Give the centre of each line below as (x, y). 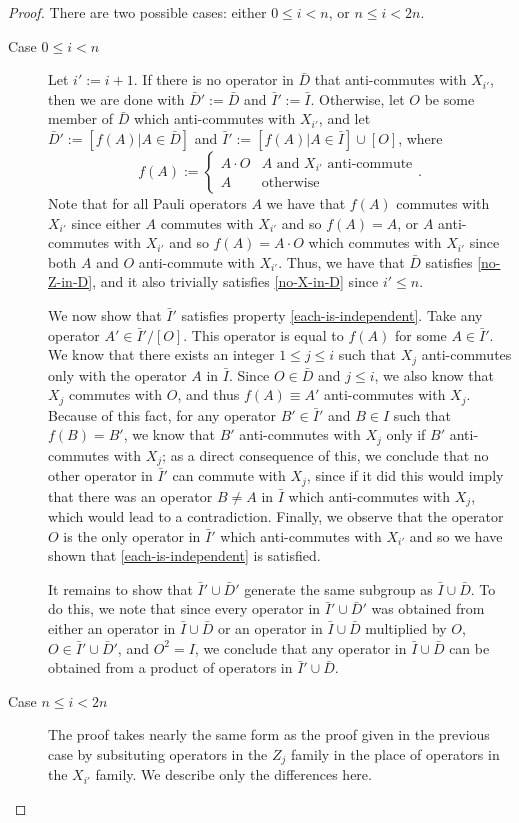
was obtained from (428, 608)
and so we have (456, 535)
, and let (344, 118)
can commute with (229, 475)
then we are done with (116, 98)
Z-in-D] (70, 281)
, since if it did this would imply (405, 475)
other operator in (100, 475)
